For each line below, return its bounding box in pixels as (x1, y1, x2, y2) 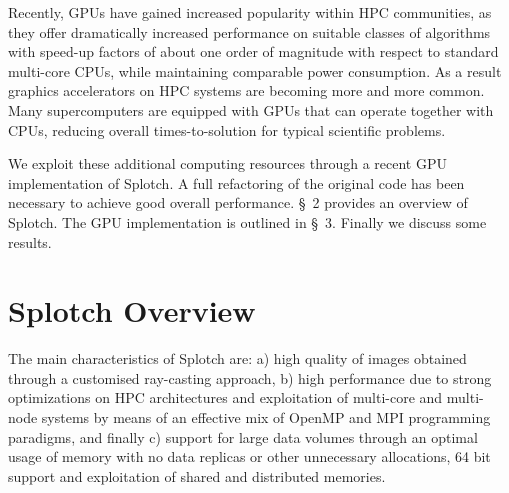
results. (8, 231, 52, 252)
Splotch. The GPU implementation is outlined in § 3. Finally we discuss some (8, 211, 487, 232)
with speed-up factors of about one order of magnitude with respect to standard (8, 41, 499, 62)
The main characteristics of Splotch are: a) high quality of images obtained (8, 348, 467, 369)
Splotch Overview (8, 290, 256, 331)
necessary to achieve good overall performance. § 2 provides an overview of (8, 192, 468, 213)
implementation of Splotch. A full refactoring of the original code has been (8, 172, 465, 193)
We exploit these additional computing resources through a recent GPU (8, 153, 447, 174)
